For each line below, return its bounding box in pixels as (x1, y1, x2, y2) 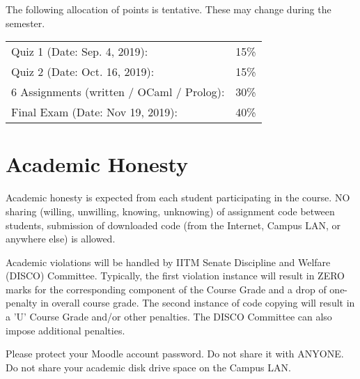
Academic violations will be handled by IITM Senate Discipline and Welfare (6, 254, 331, 269)
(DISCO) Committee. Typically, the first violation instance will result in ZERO (6, 268, 345, 283)
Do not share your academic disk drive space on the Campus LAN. (6, 359, 291, 374)
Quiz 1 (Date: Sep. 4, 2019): (11, 43, 148, 60)
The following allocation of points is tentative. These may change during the (6, 2, 331, 16)
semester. (6, 15, 45, 30)
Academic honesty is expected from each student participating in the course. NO (6, 190, 350, 205)
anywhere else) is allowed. (6, 231, 116, 246)
